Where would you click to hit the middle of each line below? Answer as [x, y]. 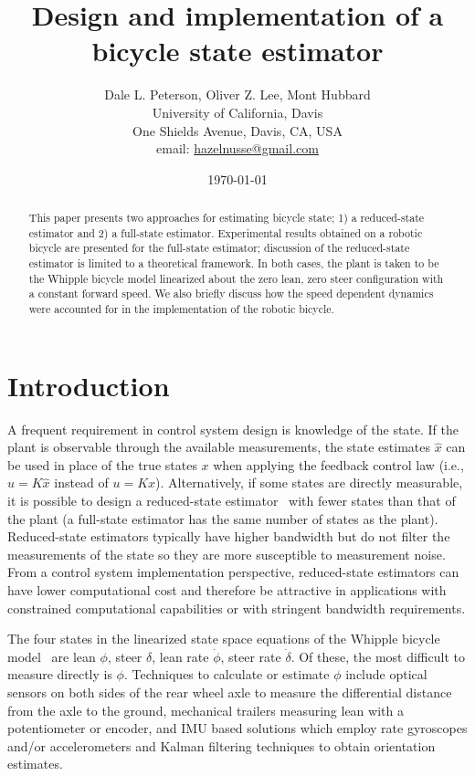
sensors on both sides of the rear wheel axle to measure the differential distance [230, 692]
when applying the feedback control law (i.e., [338, 464]
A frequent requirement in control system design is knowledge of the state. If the [233, 429]
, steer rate [251, 656]
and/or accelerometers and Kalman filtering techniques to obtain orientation [222, 745]
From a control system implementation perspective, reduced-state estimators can [233, 572]
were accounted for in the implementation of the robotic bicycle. [181, 309]
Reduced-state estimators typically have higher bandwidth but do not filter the [229, 536]
